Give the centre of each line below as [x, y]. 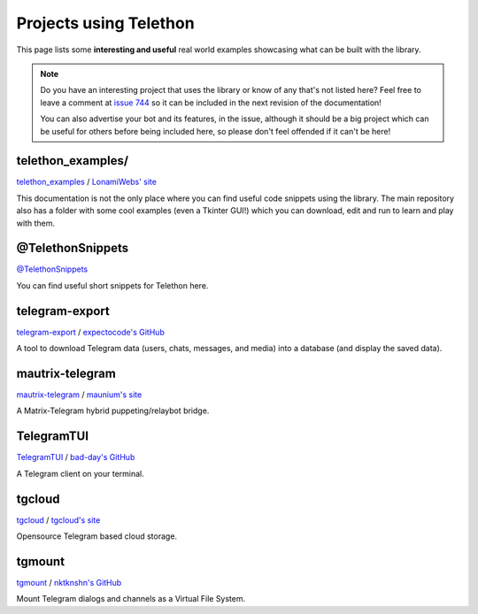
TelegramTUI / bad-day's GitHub [76, 457]
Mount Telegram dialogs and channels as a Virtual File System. [131, 599]
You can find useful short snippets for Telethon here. [112, 285]
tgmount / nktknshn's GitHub [69, 582]
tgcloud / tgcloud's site [58, 520]
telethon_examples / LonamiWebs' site [86, 182]
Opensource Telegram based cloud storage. [96, 536]
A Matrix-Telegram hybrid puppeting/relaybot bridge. [113, 411]
